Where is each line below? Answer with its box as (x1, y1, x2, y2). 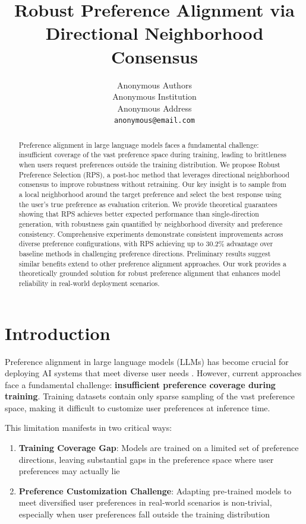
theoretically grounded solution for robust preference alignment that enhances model (18, 268, 280, 278)
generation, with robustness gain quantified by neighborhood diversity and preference (18, 218, 283, 228)
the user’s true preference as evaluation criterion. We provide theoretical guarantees (18, 199, 277, 209)
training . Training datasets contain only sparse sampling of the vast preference (5, 390, 295, 402)
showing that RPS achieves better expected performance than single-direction (18, 209, 259, 219)
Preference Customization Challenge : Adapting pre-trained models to (18, 484, 292, 497)
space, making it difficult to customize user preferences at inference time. (5, 401, 270, 414)
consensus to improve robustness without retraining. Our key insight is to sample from (18, 179, 286, 189)
